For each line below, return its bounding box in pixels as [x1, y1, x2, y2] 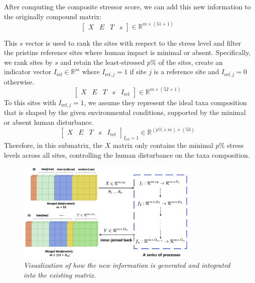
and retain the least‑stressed [60, 57, 145, 67]
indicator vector [4, 66, 51, 77]
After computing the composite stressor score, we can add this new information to [4, 1, 251, 11]
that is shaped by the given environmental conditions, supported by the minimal [4, 107, 246, 117]
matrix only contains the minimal [112, 140, 213, 150]
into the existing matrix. [24, 270, 96, 280]
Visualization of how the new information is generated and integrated [24, 260, 230, 270]
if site [129, 66, 147, 77]
